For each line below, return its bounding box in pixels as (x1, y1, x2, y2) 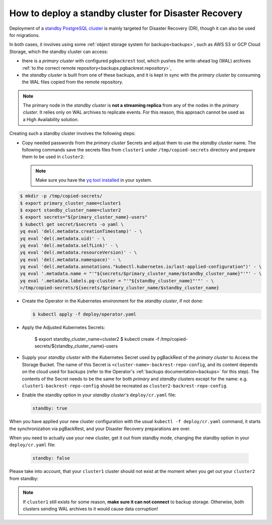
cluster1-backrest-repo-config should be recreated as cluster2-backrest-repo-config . (22, 383, 228, 389)
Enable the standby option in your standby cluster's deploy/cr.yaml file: (22, 392, 176, 398)
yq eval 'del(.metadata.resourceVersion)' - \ (20, 250, 137, 255)
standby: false (32, 455, 70, 461)
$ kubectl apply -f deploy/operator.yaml (32, 311, 137, 318)
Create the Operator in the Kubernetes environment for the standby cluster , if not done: (22, 298, 203, 304)
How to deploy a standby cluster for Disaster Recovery (9, 8, 243, 19)
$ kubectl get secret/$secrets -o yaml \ (20, 221, 124, 227)
